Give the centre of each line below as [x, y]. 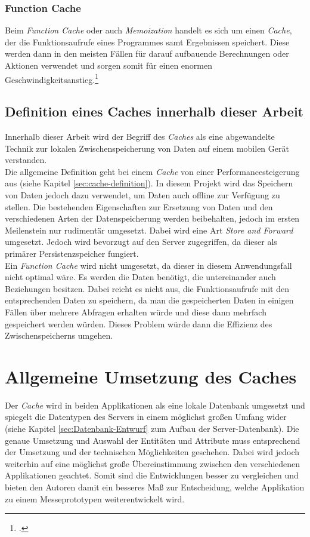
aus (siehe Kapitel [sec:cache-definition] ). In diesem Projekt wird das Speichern [149, 183]
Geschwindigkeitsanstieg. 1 [52, 78]
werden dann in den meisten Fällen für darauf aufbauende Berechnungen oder [147, 53]
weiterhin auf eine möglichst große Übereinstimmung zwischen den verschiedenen [153, 463]
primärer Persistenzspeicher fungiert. [72, 253]
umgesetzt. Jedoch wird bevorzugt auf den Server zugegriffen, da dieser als [141, 242]
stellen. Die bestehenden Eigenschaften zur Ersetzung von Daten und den [139, 206]
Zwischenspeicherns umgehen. [59, 335]
